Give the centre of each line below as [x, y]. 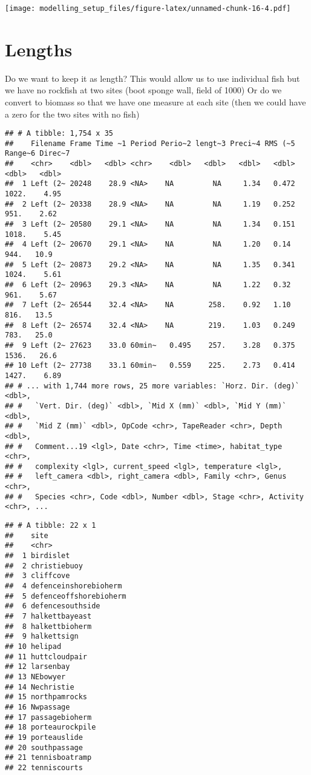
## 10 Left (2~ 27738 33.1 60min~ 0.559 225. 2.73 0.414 [150, 366]
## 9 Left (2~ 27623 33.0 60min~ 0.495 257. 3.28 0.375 [150, 345]
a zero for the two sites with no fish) [72, 114]
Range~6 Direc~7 [38, 154]
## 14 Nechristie [40, 687]
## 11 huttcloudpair [46, 657]
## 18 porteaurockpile [51, 727]
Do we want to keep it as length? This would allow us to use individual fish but [152, 78]
